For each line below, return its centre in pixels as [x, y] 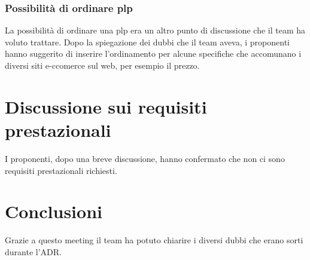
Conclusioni [54, 211]
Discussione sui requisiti [106, 106]
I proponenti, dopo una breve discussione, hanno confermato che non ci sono [145, 158]
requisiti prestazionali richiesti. [61, 170]
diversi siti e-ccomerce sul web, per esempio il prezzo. [102, 65]
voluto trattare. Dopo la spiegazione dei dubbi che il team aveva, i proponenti [148, 42]
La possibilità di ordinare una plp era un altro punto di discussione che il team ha [155, 30]
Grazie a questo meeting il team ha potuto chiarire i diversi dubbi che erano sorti [154, 240]
